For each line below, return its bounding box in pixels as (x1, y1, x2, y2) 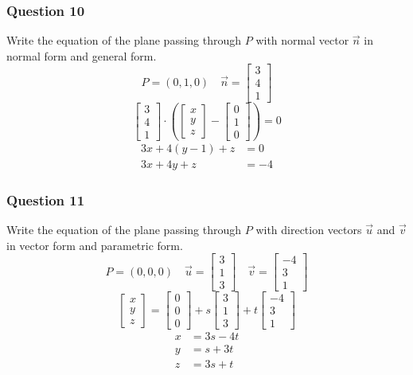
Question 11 (6, 189, 85, 209)
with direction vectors (255, 221, 362, 237)
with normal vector (255, 32, 349, 49)
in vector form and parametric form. (6, 236, 183, 253)
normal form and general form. (6, 47, 157, 64)
